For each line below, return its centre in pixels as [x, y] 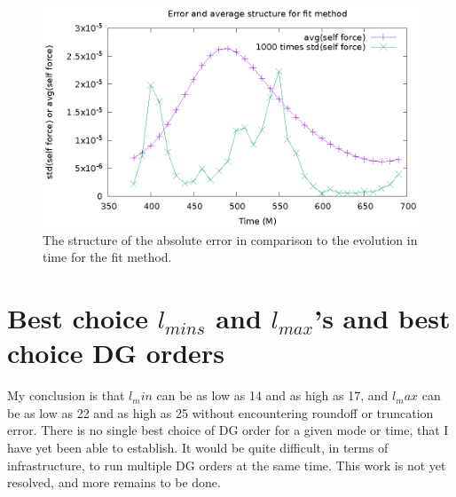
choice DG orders [116, 353]
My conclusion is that [66, 395]
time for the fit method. [107, 257]
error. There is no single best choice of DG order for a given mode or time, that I [228, 430]
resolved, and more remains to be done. [114, 482]
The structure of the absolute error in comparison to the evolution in [230, 239]
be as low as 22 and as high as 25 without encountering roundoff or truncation [220, 412]
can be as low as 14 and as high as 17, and [272, 395]
